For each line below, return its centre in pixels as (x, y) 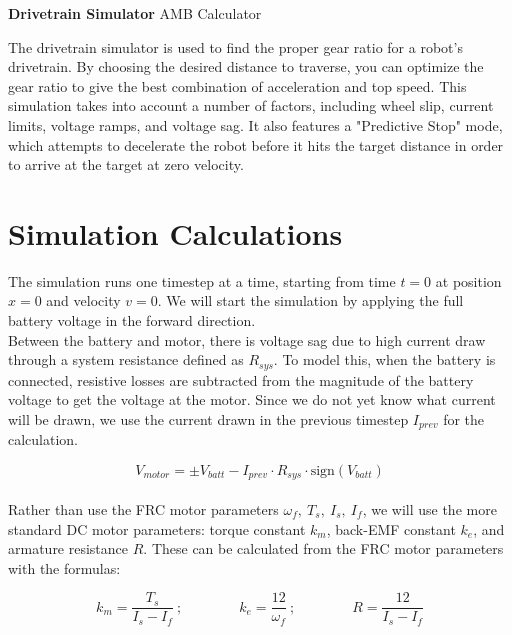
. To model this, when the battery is (384, 359)
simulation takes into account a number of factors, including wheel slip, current (251, 105)
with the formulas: (64, 567)
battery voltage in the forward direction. (132, 320)
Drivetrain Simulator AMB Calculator (135, 13)
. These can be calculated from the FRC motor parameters (323, 548)
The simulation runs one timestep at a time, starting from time (202, 280)
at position (468, 280)
